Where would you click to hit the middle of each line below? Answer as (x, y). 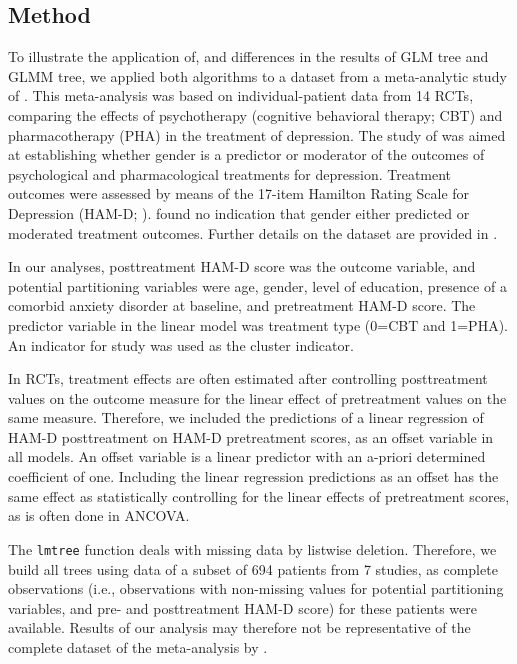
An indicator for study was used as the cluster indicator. (181, 344)
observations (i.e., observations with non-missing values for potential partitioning (256, 588)
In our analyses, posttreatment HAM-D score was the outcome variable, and (242, 266)
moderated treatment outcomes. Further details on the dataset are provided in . (253, 232)
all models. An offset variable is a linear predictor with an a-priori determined (247, 456)
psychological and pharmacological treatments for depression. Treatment (230, 173)
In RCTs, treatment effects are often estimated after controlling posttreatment (248, 378)
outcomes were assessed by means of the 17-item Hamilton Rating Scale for (239, 193)
